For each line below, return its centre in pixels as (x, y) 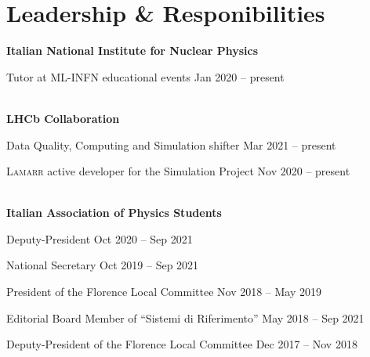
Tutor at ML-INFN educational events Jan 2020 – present (145, 76)
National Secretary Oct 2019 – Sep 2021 (103, 265)
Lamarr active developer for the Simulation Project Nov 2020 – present (178, 171)
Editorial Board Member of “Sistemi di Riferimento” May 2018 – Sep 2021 (185, 317)
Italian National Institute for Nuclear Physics (132, 50)
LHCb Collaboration (63, 118)
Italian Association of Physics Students (114, 213)
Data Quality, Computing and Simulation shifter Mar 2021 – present (171, 144)
